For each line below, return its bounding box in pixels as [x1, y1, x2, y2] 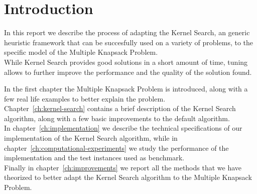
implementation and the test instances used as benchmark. [4, 152, 184, 163]
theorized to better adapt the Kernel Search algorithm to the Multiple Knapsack [4, 172, 252, 182]
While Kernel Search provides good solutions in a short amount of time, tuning [4, 56, 248, 67]
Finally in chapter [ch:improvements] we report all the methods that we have [4, 162, 242, 172]
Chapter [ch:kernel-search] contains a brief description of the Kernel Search [4, 103, 236, 114]
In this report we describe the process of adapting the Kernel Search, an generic [4, 27, 250, 38]
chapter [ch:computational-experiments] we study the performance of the [4, 142, 229, 153]
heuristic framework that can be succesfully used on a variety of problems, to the [4, 37, 253, 47]
